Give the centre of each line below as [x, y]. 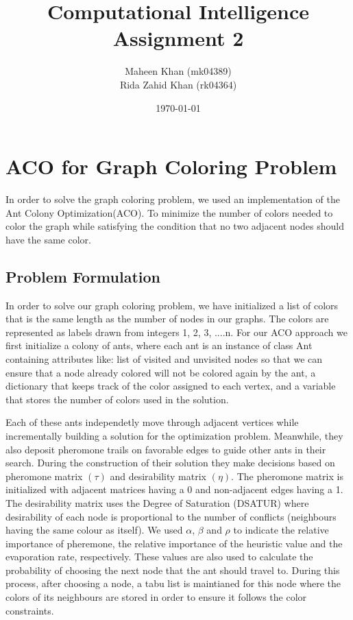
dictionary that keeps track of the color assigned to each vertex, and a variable [171, 386]
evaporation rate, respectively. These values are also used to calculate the [159, 557]
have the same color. [48, 239]
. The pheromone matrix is [287, 476]
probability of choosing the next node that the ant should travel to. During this [173, 570]
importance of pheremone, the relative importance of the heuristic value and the [174, 543]
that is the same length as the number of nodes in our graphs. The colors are [167, 319]
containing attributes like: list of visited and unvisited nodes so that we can [164, 358]
